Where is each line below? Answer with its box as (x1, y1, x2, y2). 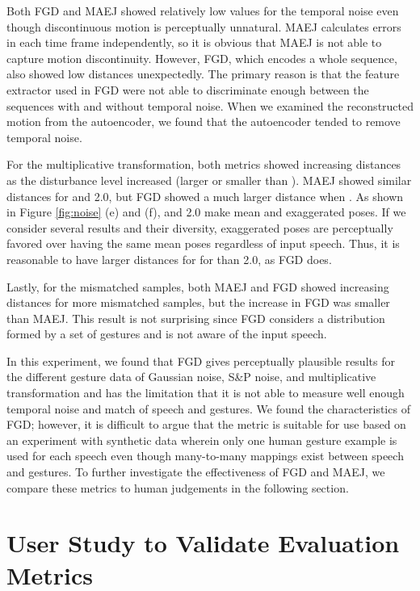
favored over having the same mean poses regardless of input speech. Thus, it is (6, 235, 400, 252)
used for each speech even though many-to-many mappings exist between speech (6, 447, 404, 464)
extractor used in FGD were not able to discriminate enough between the (6, 81, 369, 98)
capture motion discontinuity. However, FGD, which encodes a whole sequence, (6, 49, 397, 66)
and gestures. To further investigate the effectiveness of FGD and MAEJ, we (6, 463, 385, 480)
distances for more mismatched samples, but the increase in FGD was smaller (6, 294, 390, 311)
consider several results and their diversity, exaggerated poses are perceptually (6, 219, 393, 236)
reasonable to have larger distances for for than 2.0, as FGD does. (6, 250, 332, 267)
